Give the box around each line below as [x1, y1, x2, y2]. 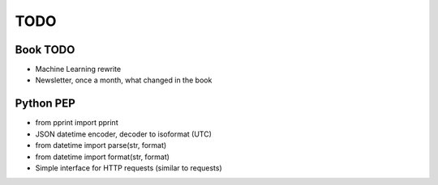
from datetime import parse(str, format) [35, 141, 167, 150]
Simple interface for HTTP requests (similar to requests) [35, 162, 222, 173]
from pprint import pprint [35, 118, 118, 128]
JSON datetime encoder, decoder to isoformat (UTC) [35, 129, 213, 139]
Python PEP [15, 97, 76, 111]
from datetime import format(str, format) [35, 152, 170, 162]
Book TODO [15, 43, 75, 57]
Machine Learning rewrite [35, 65, 122, 74]
